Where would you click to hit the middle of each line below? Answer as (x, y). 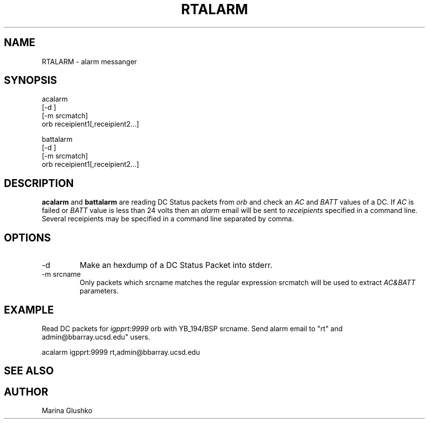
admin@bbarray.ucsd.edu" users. (96, 337)
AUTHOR (26, 392)
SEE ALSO (29, 371)
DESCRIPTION (39, 183)
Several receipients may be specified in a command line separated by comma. (168, 219)
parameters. (99, 291)
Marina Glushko (67, 411)
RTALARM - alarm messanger (89, 61)
